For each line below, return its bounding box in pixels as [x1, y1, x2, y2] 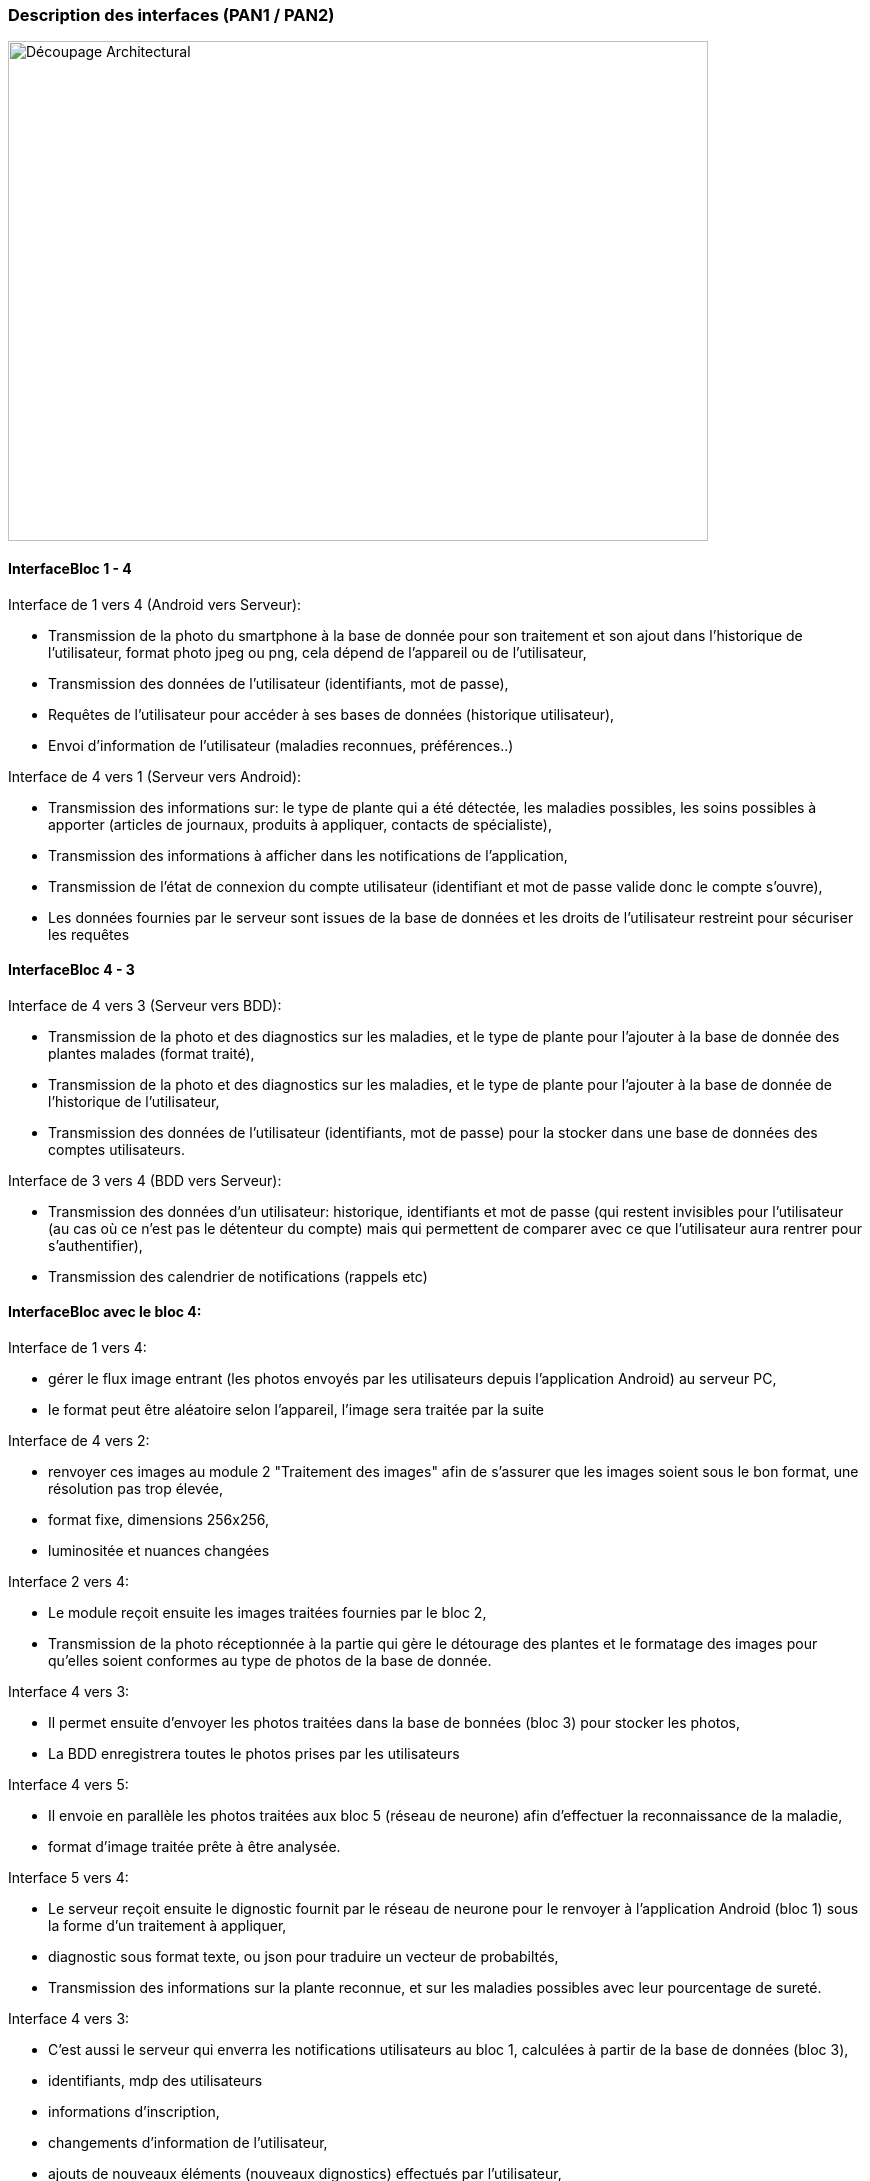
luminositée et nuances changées [48, 1542, 270, 1560]
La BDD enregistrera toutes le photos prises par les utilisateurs [48, 1745, 460, 1763]
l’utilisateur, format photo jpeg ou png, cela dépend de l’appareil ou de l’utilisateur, [48, 643, 587, 661]
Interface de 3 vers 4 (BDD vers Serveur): [8, 1171, 282, 1189]
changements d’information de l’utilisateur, [48, 2134, 328, 2152]
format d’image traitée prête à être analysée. [48, 1838, 341, 1856]
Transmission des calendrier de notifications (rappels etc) [48, 1267, 428, 1285]
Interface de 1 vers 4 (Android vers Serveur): [8, 595, 302, 613]
